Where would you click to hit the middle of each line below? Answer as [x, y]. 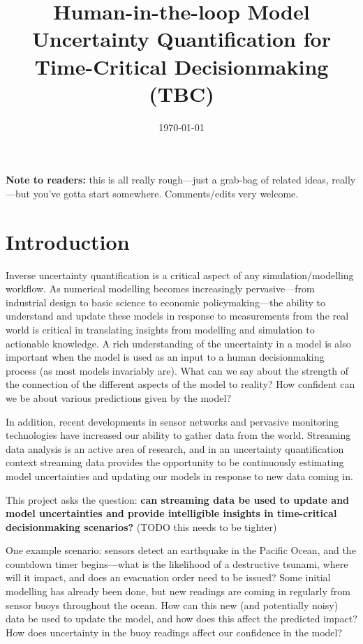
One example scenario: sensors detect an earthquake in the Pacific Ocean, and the [181, 550]
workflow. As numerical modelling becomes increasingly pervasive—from [160, 289]
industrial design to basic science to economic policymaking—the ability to [166, 302]
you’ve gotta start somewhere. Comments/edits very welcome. [166, 193]
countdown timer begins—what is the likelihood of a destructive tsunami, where [177, 563]
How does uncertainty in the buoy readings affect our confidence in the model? [174, 632]
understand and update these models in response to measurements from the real [177, 316]
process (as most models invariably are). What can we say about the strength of [177, 370]
